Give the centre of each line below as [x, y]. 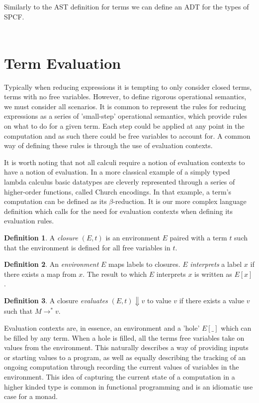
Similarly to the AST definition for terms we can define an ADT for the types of [127, 6]
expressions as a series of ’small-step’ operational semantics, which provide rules [126, 116]
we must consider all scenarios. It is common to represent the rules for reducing [125, 106]
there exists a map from [40, 274]
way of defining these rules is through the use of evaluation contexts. [108, 145]
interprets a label [216, 264]
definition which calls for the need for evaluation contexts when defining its [118, 211]
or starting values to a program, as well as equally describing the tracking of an [125, 357]
